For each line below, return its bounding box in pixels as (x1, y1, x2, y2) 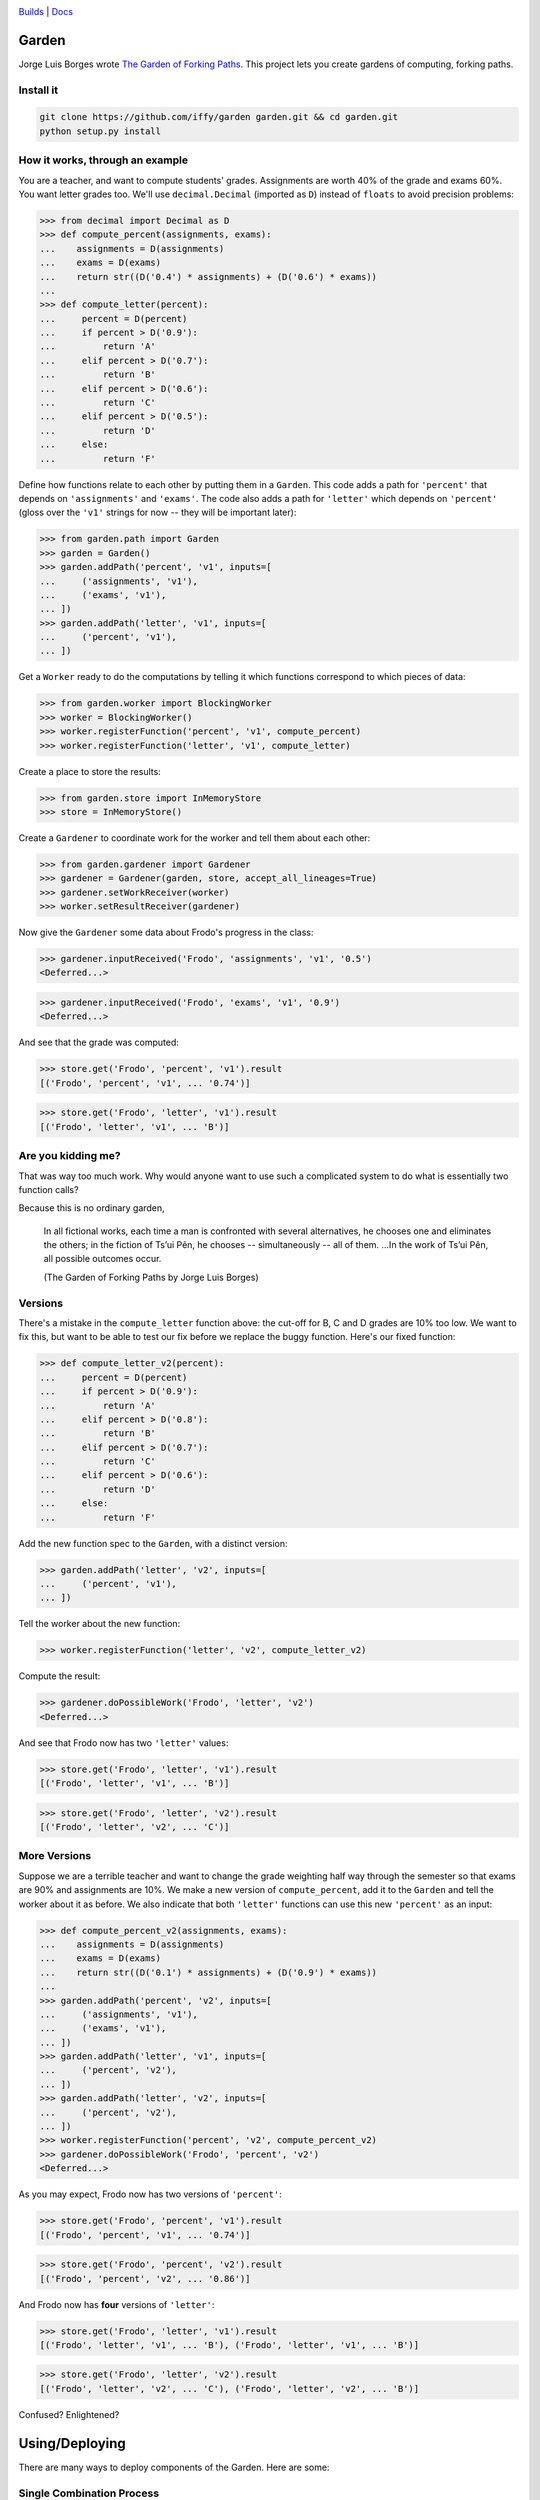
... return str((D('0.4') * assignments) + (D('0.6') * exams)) (39, 271, 378, 282)
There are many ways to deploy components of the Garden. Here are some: (18, 2461, 330, 2473)
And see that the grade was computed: (18, 1036, 180, 1049)
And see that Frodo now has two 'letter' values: (18, 1736, 229, 1749)
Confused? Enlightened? (18, 2408, 120, 2420)
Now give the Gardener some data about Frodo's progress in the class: (18, 926, 314, 939)
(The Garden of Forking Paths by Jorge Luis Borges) (43, 1271, 259, 1283)
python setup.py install (39, 125, 162, 137)
